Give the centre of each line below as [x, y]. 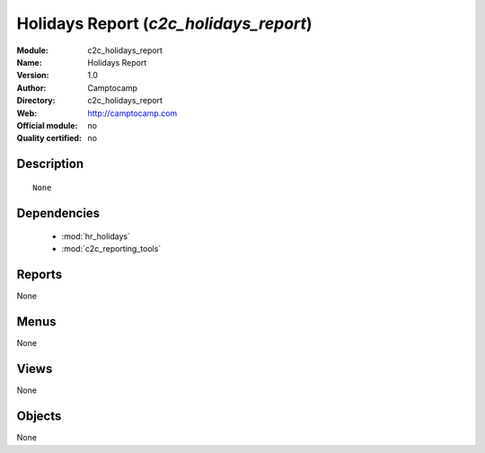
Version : [33, 75]
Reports [40, 275]
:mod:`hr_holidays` [96, 236]
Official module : [47, 125]
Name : [29, 62]
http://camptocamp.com [132, 113]
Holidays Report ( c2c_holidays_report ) [164, 23]
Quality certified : [49, 138]
